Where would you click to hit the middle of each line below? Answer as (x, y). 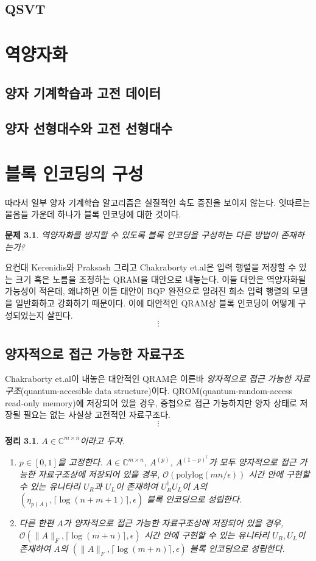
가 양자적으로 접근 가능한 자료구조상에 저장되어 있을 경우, (173, 523)
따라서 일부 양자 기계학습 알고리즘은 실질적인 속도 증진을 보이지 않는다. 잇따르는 (158, 202)
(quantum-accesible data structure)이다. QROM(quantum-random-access (156, 390)
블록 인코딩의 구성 (74, 173)
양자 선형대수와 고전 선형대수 (89, 128)
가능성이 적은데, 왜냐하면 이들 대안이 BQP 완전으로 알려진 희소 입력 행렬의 (147, 291)
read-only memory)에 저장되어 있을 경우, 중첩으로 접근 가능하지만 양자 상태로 (151, 402)
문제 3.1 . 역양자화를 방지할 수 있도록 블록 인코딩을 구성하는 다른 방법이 (142, 235)
